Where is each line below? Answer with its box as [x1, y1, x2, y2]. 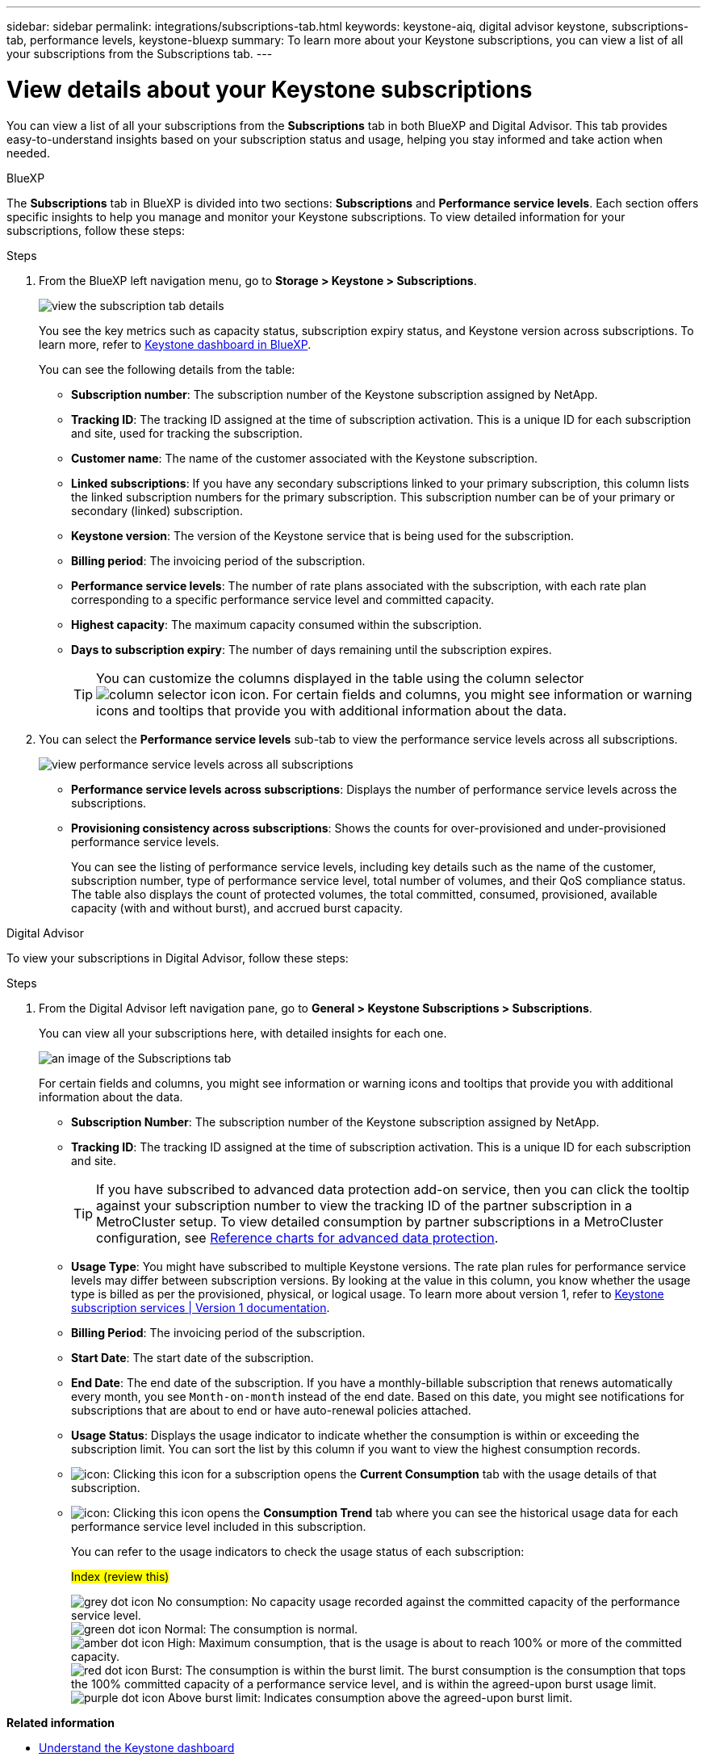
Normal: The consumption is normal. [164, 1621, 358, 1636]
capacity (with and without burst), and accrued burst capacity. [71, 900, 403, 915]
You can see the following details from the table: [39, 362, 295, 376]
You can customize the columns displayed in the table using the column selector [96, 669, 584, 686]
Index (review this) [71, 1569, 169, 1583]
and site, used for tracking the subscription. [71, 426, 303, 440]
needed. [6, 145, 50, 160]
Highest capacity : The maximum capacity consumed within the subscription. [71, 617, 483, 631]
